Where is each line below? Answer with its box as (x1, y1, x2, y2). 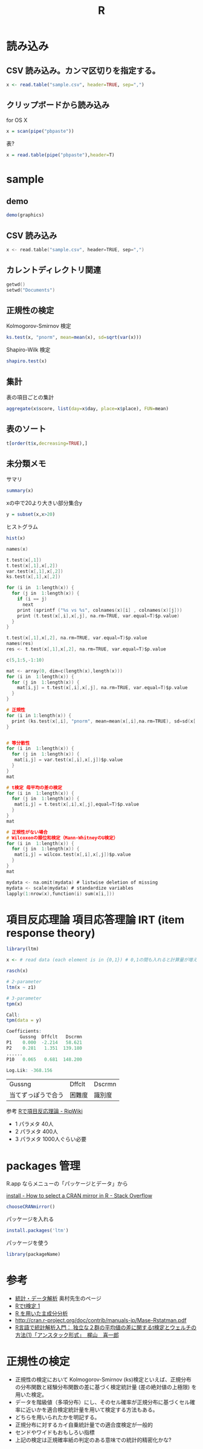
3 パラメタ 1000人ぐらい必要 (14, 1136, 87, 1143)
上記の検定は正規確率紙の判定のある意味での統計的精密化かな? (14, 1436, 172, 1444)
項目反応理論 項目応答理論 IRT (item (6, 913, 185, 927)
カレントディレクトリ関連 (6, 265, 101, 275)
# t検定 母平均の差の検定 (6, 785, 62, 791)
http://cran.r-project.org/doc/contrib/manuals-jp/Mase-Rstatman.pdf (14, 1316, 187, 1323)
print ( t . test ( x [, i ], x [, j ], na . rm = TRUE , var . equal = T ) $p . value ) (17, 612, 180, 619)
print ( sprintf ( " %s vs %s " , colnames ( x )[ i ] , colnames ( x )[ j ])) (17, 607, 182, 613)
